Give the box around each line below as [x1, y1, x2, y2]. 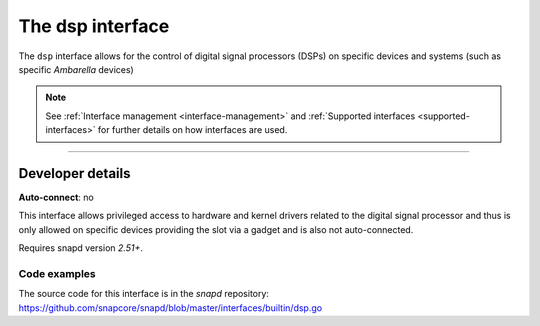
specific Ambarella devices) [18, 63, 134, 75]
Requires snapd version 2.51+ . [18, 242, 144, 254]
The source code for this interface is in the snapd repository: [18, 288, 270, 300]
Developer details [18, 165, 131, 182]
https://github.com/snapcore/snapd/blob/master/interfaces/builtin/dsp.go [18, 301, 323, 314]
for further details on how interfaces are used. [97, 124, 288, 136]
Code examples [18, 266, 97, 280]
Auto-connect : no [18, 191, 94, 204]
